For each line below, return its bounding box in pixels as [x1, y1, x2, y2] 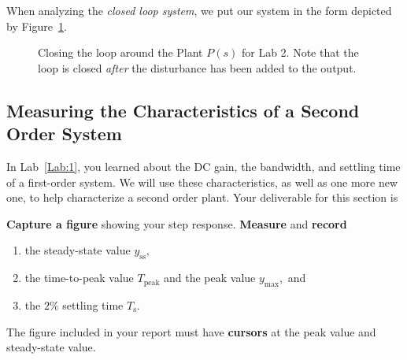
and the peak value [164, 269, 256, 286]
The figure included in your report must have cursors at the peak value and [6, 323, 376, 340]
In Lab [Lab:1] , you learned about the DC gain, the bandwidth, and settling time [6, 158, 401, 174]
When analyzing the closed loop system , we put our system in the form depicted [6, 2, 392, 18]
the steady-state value [24, 242, 131, 258]
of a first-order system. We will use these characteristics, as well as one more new [6, 173, 398, 190]
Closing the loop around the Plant [38, 44, 203, 61]
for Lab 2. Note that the [241, 44, 359, 61]
